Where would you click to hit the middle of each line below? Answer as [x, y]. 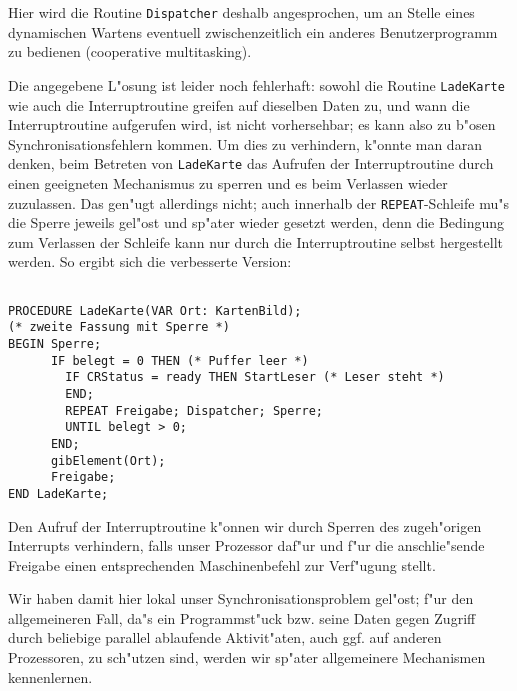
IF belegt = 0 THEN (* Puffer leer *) [179, 360]
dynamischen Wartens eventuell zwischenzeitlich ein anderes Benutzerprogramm [253, 31]
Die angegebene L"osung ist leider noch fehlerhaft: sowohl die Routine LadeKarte [256, 84]
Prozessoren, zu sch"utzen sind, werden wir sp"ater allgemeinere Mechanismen [247, 657]
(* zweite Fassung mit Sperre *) [119, 327]
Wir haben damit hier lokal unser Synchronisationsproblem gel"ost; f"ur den [241, 598]
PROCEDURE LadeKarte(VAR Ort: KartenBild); [155, 310]
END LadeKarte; [58, 493]
